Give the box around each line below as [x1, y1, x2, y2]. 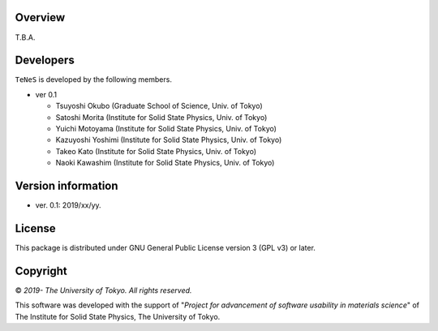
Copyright [15, 264, 68, 277]
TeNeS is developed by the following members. [15, 75, 172, 84]
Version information [15, 178, 118, 192]
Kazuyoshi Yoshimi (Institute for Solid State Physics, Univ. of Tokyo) [55, 135, 282, 145]
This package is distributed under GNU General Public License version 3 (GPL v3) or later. [15, 243, 316, 252]
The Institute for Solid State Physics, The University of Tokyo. [15, 312, 221, 321]
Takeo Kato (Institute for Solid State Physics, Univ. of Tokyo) [55, 146, 257, 156]
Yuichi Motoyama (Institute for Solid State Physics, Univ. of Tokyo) [55, 123, 277, 133]
